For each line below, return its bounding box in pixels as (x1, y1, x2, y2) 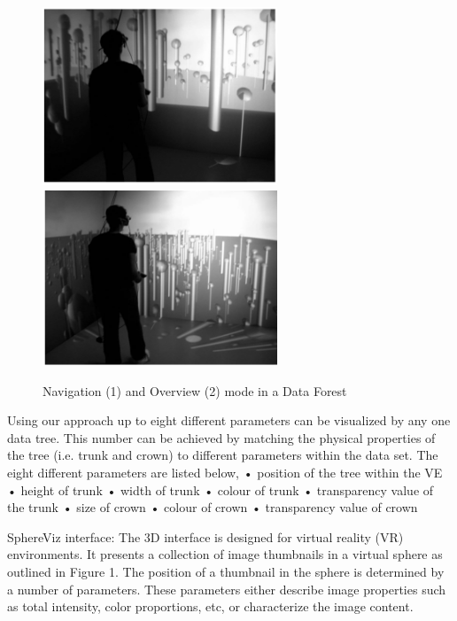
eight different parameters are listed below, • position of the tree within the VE (7, 462, 443, 481)
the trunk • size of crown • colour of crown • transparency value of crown (7, 498, 418, 516)
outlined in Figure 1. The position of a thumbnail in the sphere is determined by (7, 562, 445, 580)
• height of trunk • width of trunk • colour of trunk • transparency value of (7, 480, 434, 499)
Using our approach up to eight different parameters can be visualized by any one (7, 411, 451, 430)
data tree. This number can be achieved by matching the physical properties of (7, 428, 436, 446)
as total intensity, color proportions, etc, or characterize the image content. (7, 597, 414, 616)
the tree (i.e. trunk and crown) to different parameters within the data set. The (7, 446, 438, 464)
